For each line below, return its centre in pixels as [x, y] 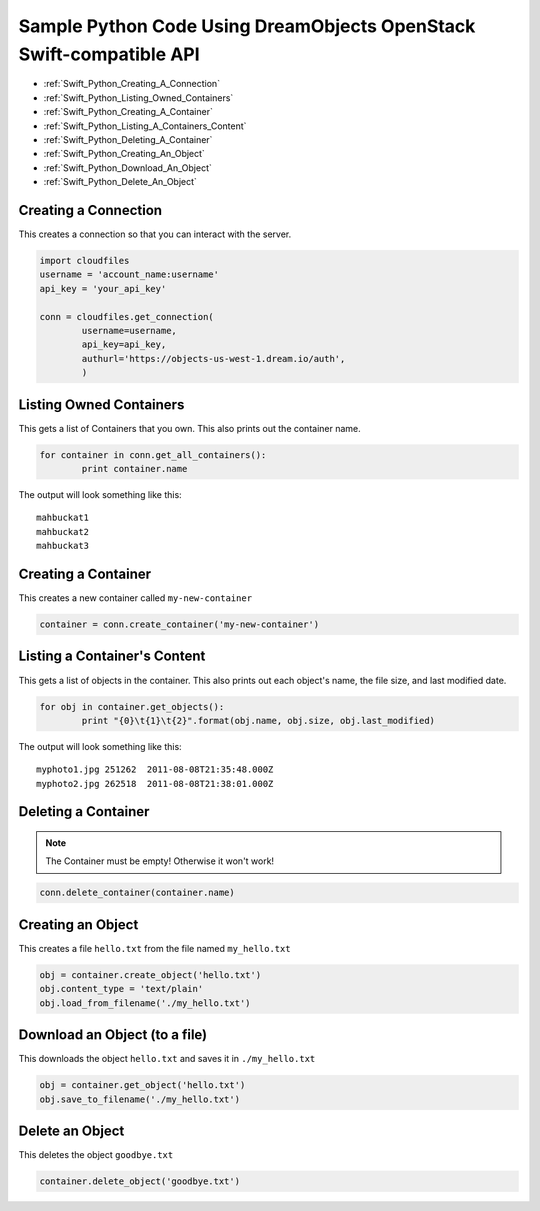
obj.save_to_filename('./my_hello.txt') [139, 1099]
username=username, [129, 330]
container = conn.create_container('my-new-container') [179, 624]
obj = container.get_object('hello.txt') [142, 1085]
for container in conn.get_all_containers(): [153, 454]
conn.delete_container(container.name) [137, 893]
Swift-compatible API [109, 54]
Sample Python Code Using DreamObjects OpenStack [247, 26]
